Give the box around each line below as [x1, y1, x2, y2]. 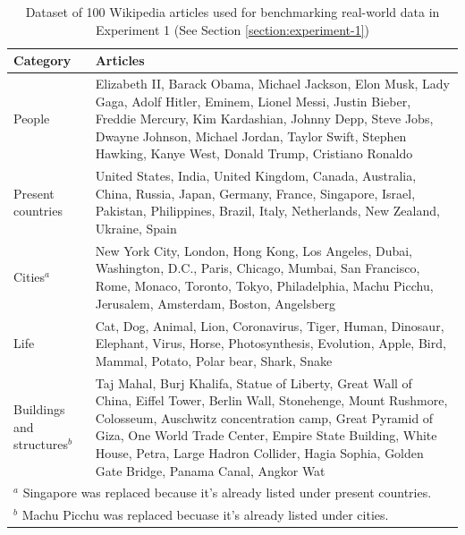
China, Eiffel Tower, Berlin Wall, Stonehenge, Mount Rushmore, [95, 391, 448, 410]
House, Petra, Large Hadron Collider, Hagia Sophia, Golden [95, 443, 424, 462]
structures [13, 435, 68, 454]
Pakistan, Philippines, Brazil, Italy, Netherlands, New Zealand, [95, 201, 440, 220]
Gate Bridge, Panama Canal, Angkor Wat [95, 461, 325, 480]
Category [13, 51, 72, 70]
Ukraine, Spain [95, 219, 177, 238]
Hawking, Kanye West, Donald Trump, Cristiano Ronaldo [95, 144, 413, 163]
